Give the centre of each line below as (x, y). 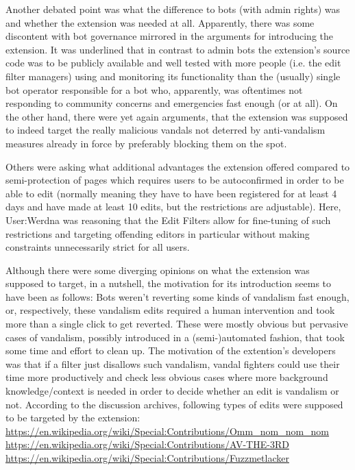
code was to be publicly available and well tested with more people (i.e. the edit (173, 63)
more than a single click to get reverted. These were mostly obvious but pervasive (177, 324)
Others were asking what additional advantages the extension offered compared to (178, 166)
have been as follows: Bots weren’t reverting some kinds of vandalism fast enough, (177, 296)
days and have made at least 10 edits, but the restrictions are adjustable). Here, (173, 207)
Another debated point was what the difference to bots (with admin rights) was (173, 9)
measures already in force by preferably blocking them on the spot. (146, 143)
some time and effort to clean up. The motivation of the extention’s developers (171, 350)
